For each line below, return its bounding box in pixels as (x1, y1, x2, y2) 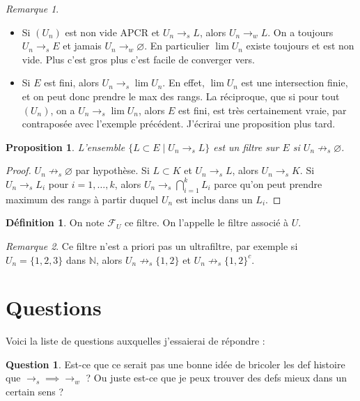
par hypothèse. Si (75, 163, 150, 178)
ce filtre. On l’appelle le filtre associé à (125, 215, 289, 230)
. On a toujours (267, 24, 334, 39)
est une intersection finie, (241, 75, 348, 90)
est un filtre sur (213, 139, 279, 154)
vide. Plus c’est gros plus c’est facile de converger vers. (22, 52, 255, 66)
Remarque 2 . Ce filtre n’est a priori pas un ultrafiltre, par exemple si (6, 238, 298, 253)
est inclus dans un (175, 191, 253, 206)
